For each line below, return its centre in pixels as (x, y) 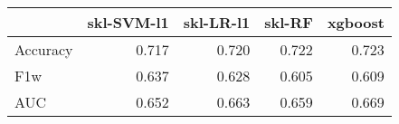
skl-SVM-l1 (128, 22)
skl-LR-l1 (217, 22)
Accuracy (44, 49)
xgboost (356, 22)
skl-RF (289, 22)
